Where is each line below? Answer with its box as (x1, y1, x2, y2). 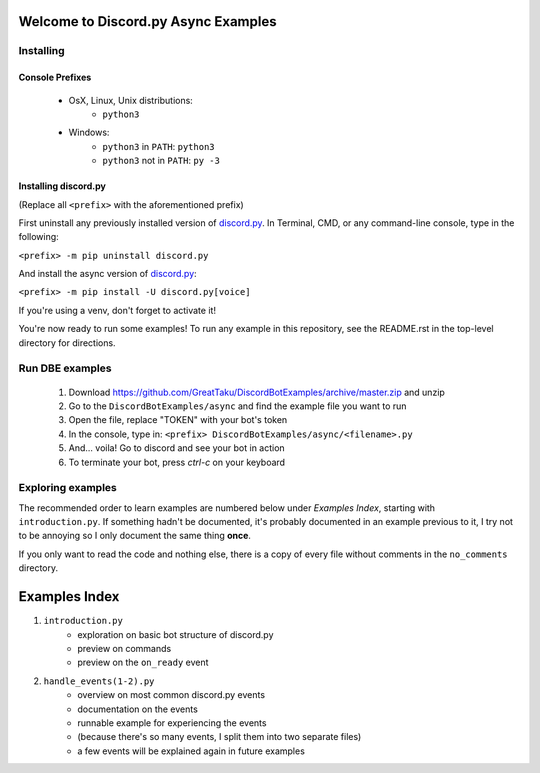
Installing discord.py (18, 180, 107, 192)
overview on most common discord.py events (77, 689, 265, 701)
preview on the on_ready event (77, 656, 209, 669)
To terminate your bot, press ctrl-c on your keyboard (68, 456, 285, 468)
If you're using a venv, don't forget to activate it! (18, 304, 217, 316)
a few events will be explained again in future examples (77, 745, 305, 757)
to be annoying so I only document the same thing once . (18, 530, 252, 542)
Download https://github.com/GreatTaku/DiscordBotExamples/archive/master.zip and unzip (68, 386, 445, 398)
